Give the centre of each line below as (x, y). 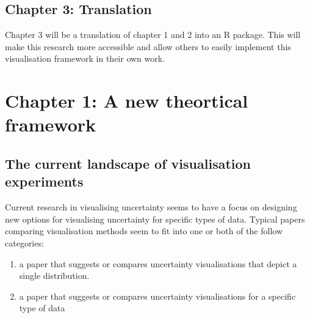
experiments (44, 181)
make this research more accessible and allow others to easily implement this (148, 46)
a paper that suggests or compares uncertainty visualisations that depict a (158, 263)
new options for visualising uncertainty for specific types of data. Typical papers (155, 219)
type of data (42, 308)
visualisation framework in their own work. (85, 58)
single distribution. (54, 275)
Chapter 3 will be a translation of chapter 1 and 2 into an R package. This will (153, 35)
